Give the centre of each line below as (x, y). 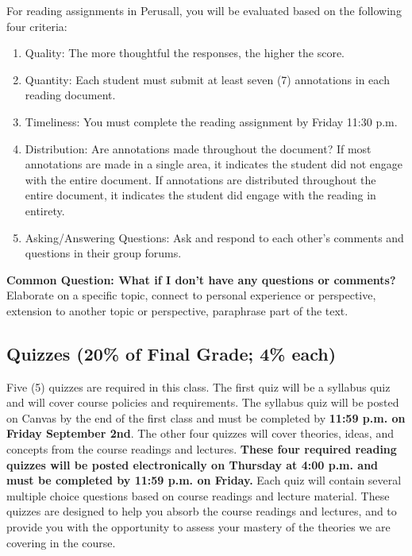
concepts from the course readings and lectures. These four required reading (202, 449)
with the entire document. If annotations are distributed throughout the (200, 179)
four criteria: (37, 26)
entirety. (45, 210)
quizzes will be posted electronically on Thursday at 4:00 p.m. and (193, 464)
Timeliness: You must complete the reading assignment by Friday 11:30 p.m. (211, 121)
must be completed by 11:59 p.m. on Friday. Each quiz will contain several (204, 480)
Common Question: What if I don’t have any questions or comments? (201, 279)
